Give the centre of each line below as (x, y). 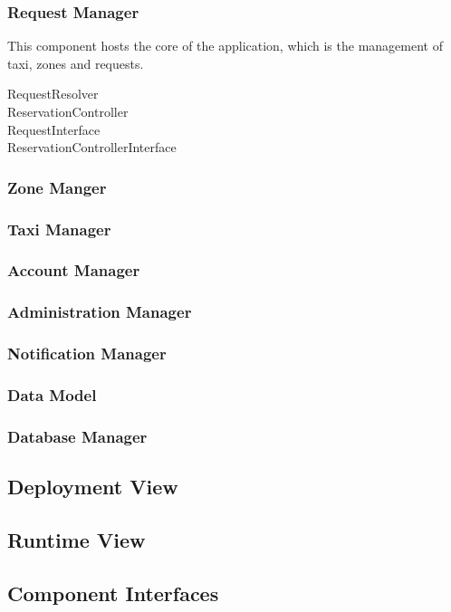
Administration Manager (100, 312)
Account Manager (74, 270)
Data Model (52, 394)
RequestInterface (54, 129)
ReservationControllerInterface (92, 147)
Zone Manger (57, 187)
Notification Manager (87, 354)
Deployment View (93, 487)
